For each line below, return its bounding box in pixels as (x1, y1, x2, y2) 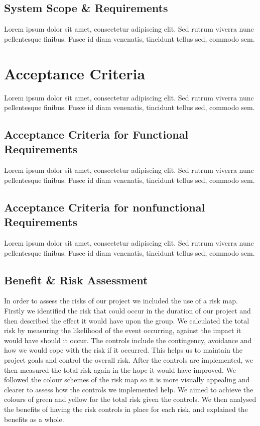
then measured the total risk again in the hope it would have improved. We (4, 364, 236, 375)
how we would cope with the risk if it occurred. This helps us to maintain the (4, 345, 242, 355)
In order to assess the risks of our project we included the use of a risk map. (4, 295, 238, 306)
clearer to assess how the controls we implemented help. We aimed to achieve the (4, 384, 253, 394)
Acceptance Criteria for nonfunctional (4, 199, 205, 215)
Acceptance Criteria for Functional (4, 127, 189, 142)
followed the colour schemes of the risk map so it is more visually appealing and (4, 374, 250, 385)
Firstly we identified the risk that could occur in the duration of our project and (4, 305, 251, 316)
